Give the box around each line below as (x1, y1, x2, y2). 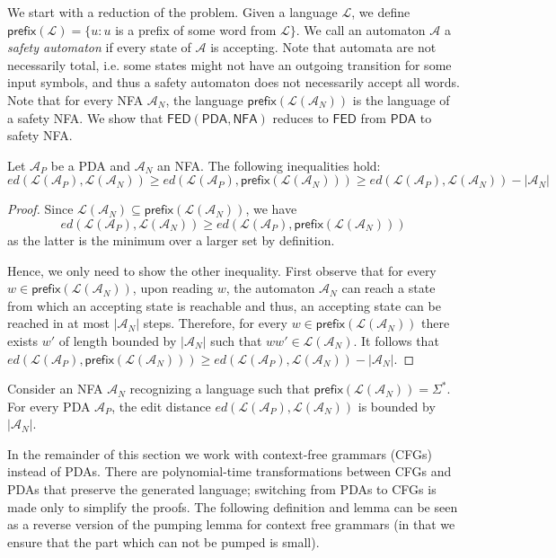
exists (7, 331, 38, 350)
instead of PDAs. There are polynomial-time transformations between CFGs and (7, 462, 452, 481)
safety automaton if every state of (7, 38, 191, 57)
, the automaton (225, 279, 315, 297)
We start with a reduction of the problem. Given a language (7, 3, 338, 21)
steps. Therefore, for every (143, 314, 287, 332)
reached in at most (7, 314, 110, 332)
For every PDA (7, 396, 91, 415)
